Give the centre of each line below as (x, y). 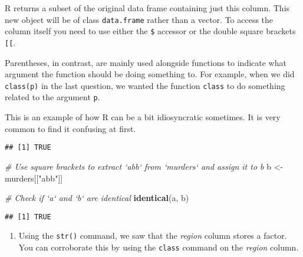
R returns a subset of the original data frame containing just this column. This (147, 8)
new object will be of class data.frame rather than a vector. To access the (139, 19)
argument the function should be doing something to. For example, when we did (150, 74)
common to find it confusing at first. (70, 128)
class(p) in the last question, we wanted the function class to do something (145, 85)
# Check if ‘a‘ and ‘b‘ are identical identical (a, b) (97, 198)
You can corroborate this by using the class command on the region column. (159, 247)
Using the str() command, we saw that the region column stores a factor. (153, 235)
